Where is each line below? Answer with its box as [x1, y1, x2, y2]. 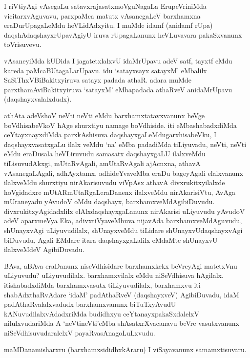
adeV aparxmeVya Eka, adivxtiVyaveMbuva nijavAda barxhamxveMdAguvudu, [4, 215, 242, 226]
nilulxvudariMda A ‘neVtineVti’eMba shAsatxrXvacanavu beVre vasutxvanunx [4, 318, 239, 328]
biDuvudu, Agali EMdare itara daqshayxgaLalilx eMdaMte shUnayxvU [4, 234, 218, 245]
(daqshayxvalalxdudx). [4, 94, 72, 104]
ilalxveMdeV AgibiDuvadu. [4, 244, 84, 254]
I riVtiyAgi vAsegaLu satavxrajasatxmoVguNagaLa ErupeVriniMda [4, 1, 207, 11]
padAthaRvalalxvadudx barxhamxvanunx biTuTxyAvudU [4, 299, 176, 309]
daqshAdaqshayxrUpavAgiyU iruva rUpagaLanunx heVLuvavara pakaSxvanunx [4, 29, 242, 40]
